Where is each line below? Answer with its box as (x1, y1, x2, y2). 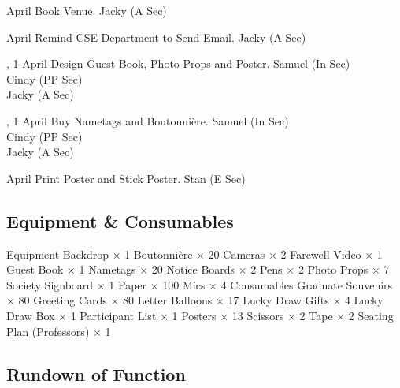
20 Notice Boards (151, 261, 235, 278)
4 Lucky (344, 292, 383, 308)
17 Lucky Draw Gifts (228, 292, 329, 308)
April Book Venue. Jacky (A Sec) (6, 2, 167, 18)
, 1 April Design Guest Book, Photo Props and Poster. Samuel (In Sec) (6, 55, 350, 72)
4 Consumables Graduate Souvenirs (220, 276, 393, 293)
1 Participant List (70, 307, 157, 323)
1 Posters (172, 307, 217, 323)
